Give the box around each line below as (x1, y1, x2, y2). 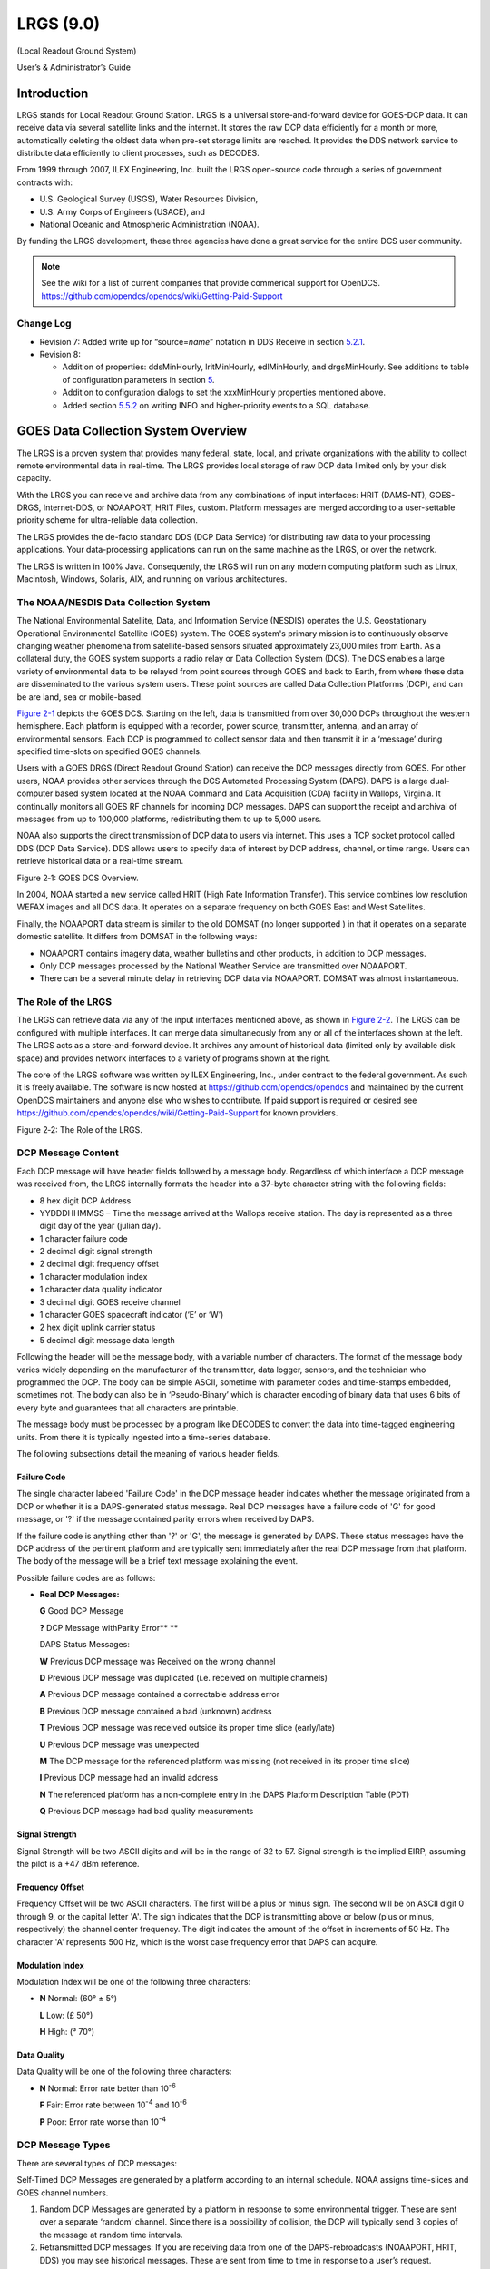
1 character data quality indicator (39, 1284, 162, 1295)
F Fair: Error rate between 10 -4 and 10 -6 (39, 2097, 188, 2110)
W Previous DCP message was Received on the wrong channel (39, 1655, 276, 1666)
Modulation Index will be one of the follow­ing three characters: (16, 1976, 251, 1987)
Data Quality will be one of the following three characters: (16, 2066, 232, 2077)
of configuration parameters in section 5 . (62, 374, 215, 385)
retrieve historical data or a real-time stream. (16, 856, 184, 867)
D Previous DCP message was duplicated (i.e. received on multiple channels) (39, 1673, 328, 1684)
